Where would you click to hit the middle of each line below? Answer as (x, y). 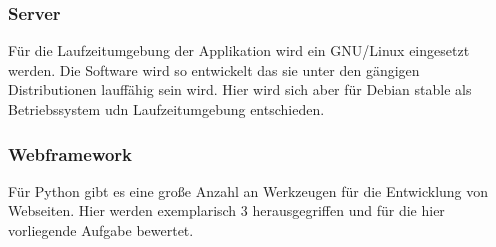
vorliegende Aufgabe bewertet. (101, 230)
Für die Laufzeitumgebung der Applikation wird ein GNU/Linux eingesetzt (239, 50)
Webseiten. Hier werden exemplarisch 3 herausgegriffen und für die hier (226, 210)
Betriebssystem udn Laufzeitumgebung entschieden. (166, 109)
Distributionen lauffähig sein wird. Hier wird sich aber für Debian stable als (240, 89)
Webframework (70, 153)
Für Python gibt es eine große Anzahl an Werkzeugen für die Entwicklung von (248, 190)
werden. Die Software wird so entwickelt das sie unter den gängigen (214, 69)
